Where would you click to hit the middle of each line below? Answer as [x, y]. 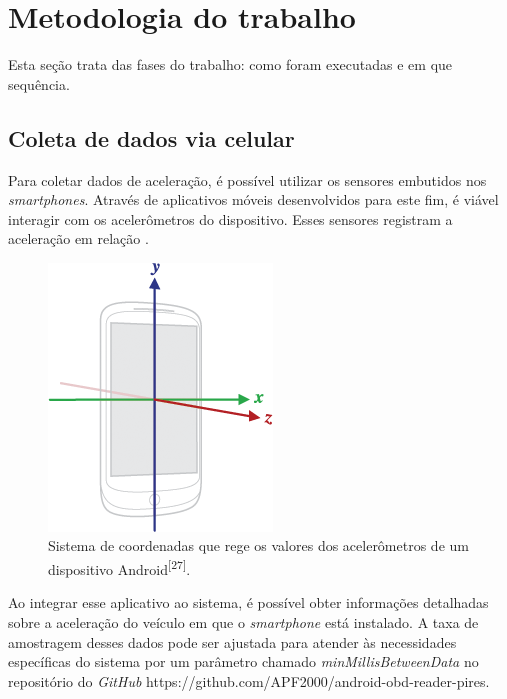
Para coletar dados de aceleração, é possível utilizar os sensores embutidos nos [247, 179]
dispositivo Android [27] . [119, 567]
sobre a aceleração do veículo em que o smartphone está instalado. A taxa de [243, 621]
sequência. [39, 83]
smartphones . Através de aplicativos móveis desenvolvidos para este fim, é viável [253, 199]
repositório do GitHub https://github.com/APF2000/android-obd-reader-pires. [249, 680]
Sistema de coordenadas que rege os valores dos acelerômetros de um [258, 545]
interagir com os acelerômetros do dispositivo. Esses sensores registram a [230, 218]
